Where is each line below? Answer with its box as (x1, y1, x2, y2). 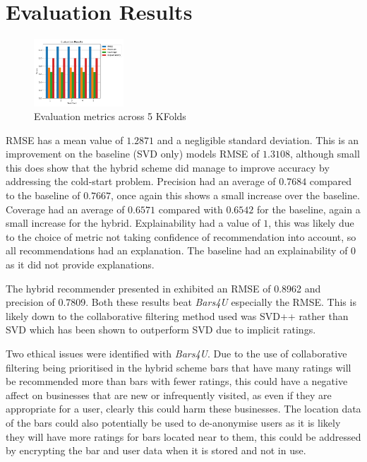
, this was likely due (268, 215, 354, 230)
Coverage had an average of (6, 201, 125, 216)
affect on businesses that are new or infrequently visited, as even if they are (6, 387, 332, 402)
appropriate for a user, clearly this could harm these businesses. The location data (6, 401, 361, 416)
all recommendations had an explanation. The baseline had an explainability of (6, 243, 348, 258)
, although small (289, 146, 360, 161)
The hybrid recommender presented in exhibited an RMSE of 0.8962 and (6, 280, 321, 295)
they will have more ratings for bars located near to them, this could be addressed (6, 429, 361, 444)
